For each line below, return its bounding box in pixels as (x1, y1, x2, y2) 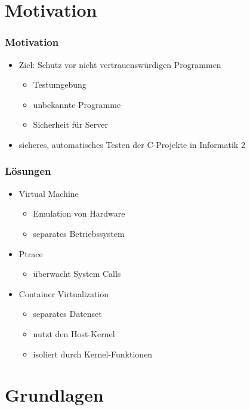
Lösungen (5, 164, 51, 178)
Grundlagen (5, 383, 104, 407)
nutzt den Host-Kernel (33, 327, 115, 340)
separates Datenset (33, 307, 102, 320)
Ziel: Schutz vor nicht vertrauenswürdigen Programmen (18, 58, 221, 70)
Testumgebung (33, 78, 87, 91)
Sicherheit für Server (33, 118, 108, 131)
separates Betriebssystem (33, 227, 125, 239)
